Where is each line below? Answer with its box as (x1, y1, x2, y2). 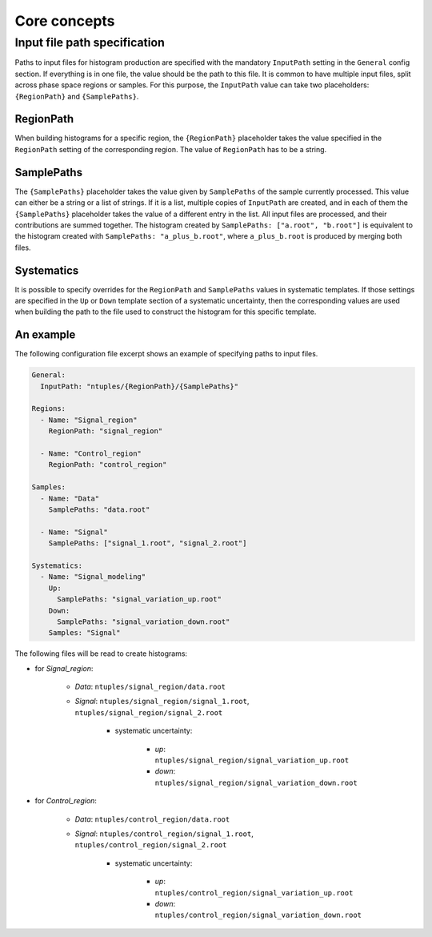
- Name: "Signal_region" (40, 415, 138, 424)
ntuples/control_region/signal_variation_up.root (154, 888, 354, 897)
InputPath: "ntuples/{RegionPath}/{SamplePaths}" (40, 381, 239, 391)
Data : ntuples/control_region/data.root (74, 814, 230, 824)
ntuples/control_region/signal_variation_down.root (154, 911, 362, 920)
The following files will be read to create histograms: (14, 649, 188, 658)
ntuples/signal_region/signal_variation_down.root (154, 778, 358, 787)
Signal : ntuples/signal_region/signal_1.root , (74, 697, 250, 706)
